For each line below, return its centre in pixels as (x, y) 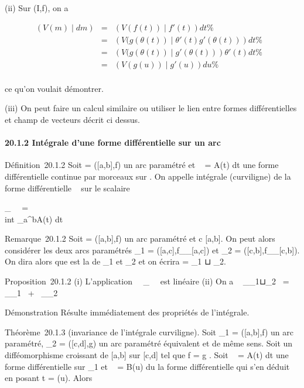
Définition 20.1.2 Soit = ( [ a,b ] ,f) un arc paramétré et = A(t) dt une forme (142, 165)
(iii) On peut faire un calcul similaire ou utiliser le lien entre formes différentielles (151, 108)
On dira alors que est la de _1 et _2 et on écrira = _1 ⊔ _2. (115, 261)
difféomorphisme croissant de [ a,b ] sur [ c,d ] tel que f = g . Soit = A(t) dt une (147, 355)
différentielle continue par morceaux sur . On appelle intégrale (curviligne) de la (148, 176)
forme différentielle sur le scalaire (67, 188)
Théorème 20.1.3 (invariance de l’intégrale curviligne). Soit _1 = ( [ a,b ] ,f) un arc (149, 332)
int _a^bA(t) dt (34, 219)
